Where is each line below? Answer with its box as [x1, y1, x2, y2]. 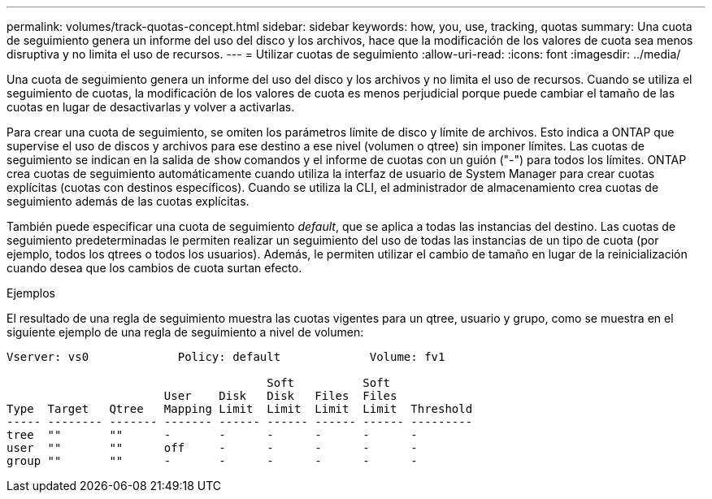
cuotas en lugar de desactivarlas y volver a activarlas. [7, 100, 295, 114]
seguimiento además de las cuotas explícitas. [7, 194, 250, 208]
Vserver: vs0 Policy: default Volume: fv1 [7, 350, 445, 363]
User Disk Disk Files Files [163, 389, 397, 402]
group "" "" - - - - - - [7, 454, 418, 467]
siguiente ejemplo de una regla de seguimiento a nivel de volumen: [7, 325, 364, 339]
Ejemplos [7, 286, 55, 300]
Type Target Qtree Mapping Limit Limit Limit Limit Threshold [7, 402, 473, 415]
